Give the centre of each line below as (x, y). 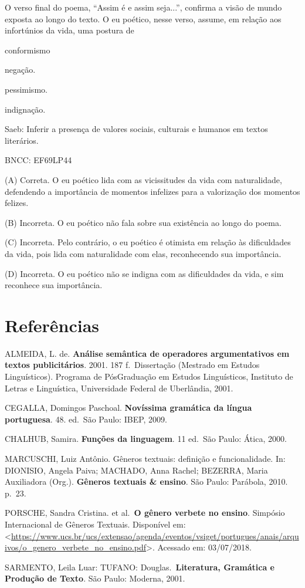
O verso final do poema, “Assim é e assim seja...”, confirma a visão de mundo (143, 7)
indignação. (25, 109)
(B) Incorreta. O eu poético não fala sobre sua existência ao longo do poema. (143, 222)
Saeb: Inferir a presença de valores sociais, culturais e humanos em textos (136, 129)
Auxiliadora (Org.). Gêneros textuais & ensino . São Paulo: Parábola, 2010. (146, 481)
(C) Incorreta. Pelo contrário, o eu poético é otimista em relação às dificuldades (148, 242)
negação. (20, 70)
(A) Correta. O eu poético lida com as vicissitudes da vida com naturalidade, (143, 179)
